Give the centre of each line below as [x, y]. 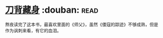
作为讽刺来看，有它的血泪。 [33, 30]
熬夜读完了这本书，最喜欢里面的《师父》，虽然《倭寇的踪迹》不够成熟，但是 [82, 24]
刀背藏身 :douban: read [52, 10]
